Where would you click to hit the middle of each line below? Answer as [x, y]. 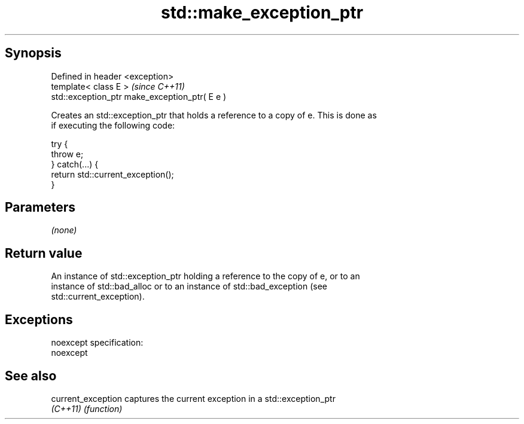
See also [31, 376]
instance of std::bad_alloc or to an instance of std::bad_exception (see [189, 286]
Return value [44, 253]
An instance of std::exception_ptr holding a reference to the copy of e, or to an [205, 276]
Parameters [40, 208]
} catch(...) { [75, 164]
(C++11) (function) [87, 408]
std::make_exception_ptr [262, 13]
